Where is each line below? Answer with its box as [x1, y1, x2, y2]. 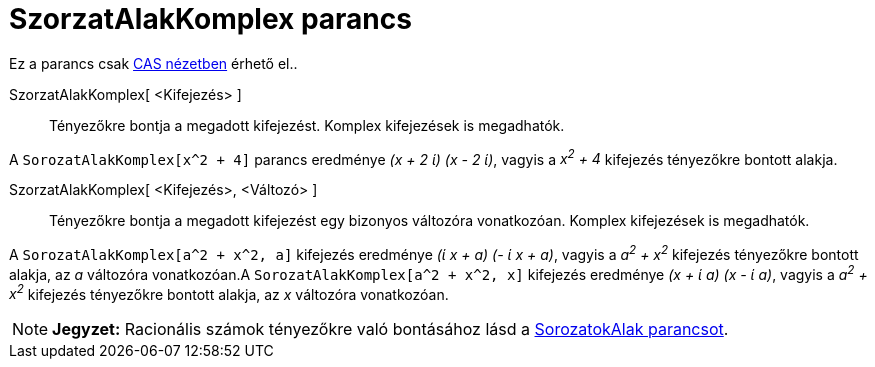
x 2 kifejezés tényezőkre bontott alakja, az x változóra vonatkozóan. [9, 282, 449, 303]
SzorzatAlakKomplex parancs [9, 2, 412, 36]
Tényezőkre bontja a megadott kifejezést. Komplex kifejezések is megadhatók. [49, 116, 565, 134]
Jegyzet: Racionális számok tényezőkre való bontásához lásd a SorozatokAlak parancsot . [52, 319, 729, 340]
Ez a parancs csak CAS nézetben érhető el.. [9, 54, 298, 72]
